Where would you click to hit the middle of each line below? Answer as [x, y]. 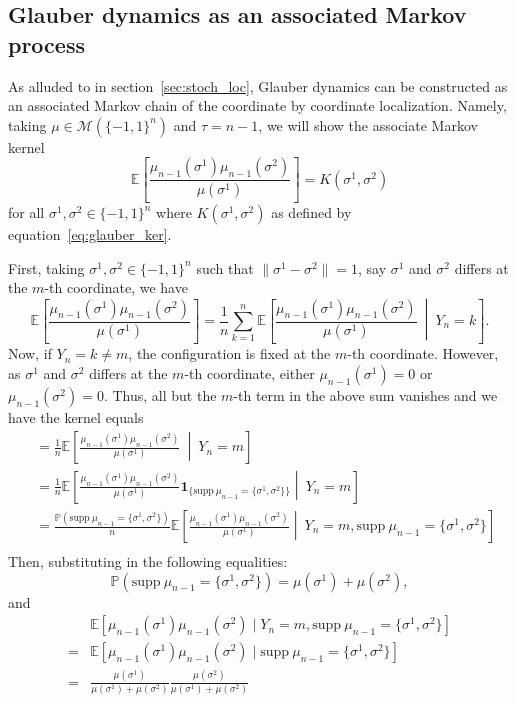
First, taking [46, 267]
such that [225, 267]
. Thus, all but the [160, 395]
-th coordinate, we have [116, 287]
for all [26, 212]
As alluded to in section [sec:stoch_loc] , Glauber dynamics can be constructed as [258, 85]
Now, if [30, 353]
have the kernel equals [76, 417]
